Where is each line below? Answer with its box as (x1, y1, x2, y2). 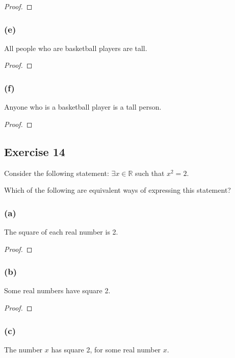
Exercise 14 (4, 143, 65, 159)
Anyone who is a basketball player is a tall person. (4, 101, 162, 112)
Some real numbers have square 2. (4, 285, 111, 296)
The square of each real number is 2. (4, 226, 118, 237)
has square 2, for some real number (51, 344, 161, 354)
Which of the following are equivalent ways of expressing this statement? (4, 185, 231, 195)
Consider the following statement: (4, 167, 109, 178)
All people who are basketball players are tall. (4, 42, 147, 53)
